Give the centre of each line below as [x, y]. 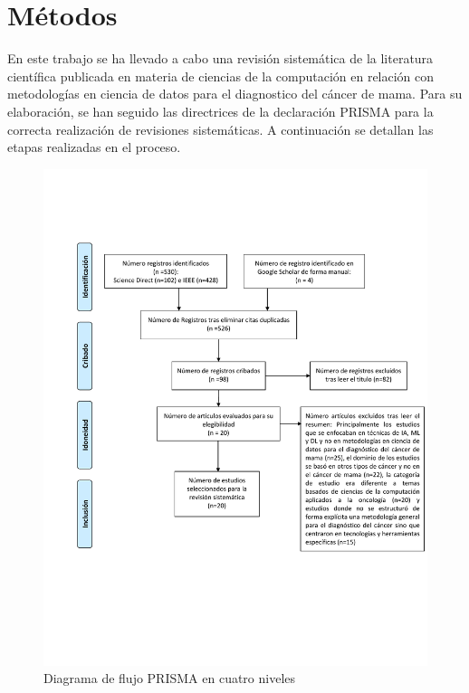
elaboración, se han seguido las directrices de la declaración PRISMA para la [220, 111]
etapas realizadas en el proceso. [94, 147]
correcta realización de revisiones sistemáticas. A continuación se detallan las [220, 129]
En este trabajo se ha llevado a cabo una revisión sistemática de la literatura [220, 58]
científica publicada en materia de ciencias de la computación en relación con [221, 76]
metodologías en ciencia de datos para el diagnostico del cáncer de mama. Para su [235, 94]
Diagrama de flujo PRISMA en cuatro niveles [170, 678]
